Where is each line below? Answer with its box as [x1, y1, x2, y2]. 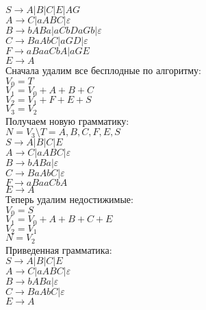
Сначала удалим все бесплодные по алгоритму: [5, 63, 202, 77]
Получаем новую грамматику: [5, 113, 129, 128]
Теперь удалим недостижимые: [5, 192, 133, 206]
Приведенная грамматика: [5, 242, 112, 257]
